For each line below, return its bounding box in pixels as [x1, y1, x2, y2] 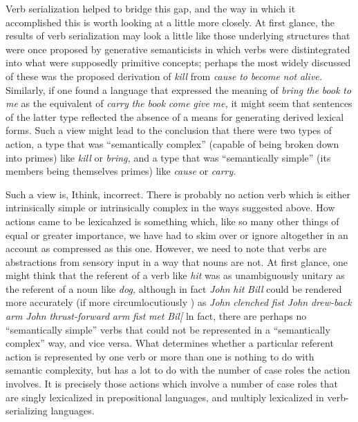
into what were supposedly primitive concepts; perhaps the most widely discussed [6, 55, 351, 70]
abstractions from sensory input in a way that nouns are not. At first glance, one [6, 254, 348, 269]
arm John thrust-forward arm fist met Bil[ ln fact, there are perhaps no [6, 309, 307, 323]
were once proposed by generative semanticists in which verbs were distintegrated [6, 41, 350, 56]
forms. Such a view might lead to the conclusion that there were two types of [6, 123, 332, 137]
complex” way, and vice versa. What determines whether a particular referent [6, 336, 334, 350]
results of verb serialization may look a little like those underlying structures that [6, 28, 350, 43]
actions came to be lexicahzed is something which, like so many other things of [6, 213, 339, 228]
